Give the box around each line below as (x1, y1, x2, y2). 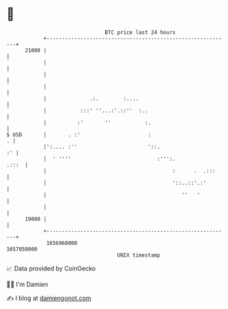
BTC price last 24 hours (104, 29, 176, 36)
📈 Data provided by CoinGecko (6, 264, 96, 273)
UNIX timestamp (117, 251, 161, 259)
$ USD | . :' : (6, 131, 152, 138)
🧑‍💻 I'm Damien (6, 280, 49, 288)
